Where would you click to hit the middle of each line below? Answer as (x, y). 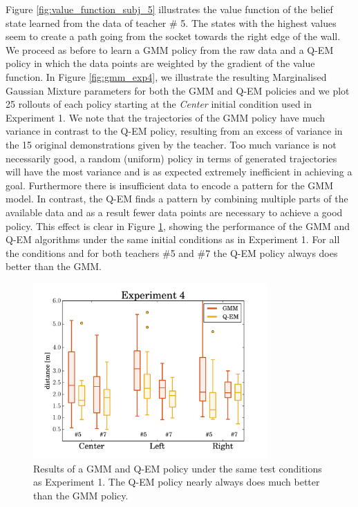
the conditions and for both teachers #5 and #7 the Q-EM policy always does (172, 252)
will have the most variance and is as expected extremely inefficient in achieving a (179, 172)
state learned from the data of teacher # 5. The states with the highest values (171, 22)
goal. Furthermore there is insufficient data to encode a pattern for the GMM (169, 185)
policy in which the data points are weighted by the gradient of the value (160, 63)
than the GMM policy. (81, 496)
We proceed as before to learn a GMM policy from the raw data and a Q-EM (170, 49)
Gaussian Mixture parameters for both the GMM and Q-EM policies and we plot (178, 90)
